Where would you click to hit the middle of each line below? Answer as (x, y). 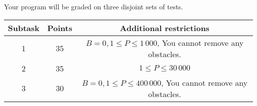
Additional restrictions (165, 28)
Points (60, 28)
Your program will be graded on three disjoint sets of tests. (94, 6)
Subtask (24, 28)
